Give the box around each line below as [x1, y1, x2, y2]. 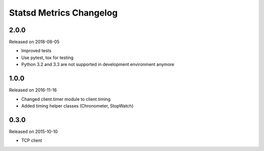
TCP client [21, 137, 43, 144]
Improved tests [21, 48, 51, 54]
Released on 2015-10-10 [9, 129, 58, 134]
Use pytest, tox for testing [21, 54, 74, 61]
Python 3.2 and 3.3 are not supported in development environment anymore [21, 62, 175, 67]
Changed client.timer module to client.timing [21, 96, 111, 102]
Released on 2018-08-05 [9, 39, 60, 45]
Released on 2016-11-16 [9, 87, 57, 93]
